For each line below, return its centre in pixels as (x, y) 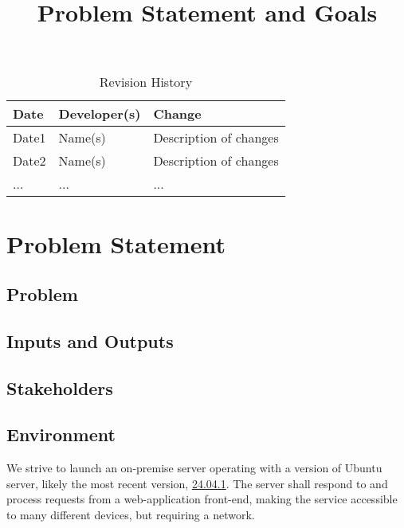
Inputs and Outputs (90, 340)
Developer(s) (100, 114)
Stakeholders (60, 387)
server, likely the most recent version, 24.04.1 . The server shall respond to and (197, 483)
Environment (61, 434)
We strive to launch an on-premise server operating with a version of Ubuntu (194, 468)
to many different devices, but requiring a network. (131, 515)
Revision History (146, 82)
